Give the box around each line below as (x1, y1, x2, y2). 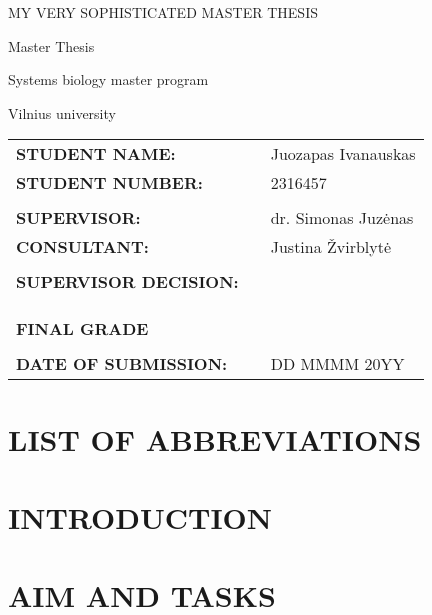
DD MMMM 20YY (270, 352, 405, 376)
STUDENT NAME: (16, 142, 176, 166)
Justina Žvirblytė (270, 235, 392, 259)
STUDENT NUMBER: (16, 171, 203, 195)
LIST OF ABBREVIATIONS (8, 418, 422, 459)
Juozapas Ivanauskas (270, 142, 416, 166)
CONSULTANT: (16, 235, 149, 259)
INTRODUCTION (8, 496, 273, 537)
